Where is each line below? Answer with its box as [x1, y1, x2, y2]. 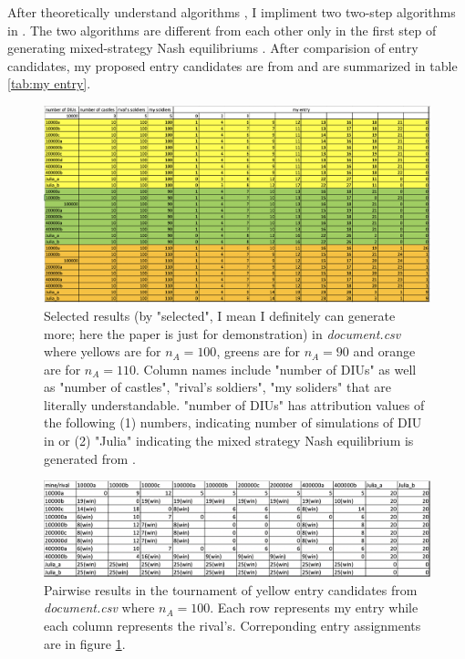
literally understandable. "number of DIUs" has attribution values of [44, 395, 425, 414]
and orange [353, 342, 416, 361]
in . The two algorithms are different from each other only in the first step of [7, 20, 437, 39]
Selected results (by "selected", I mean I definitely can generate [44, 305, 396, 324]
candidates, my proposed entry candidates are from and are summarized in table [7, 56, 458, 75]
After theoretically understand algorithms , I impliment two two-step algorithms [7, 3, 456, 21]
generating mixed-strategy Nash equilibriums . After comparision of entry [7, 38, 418, 57]
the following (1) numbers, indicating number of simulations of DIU [44, 413, 422, 432]
